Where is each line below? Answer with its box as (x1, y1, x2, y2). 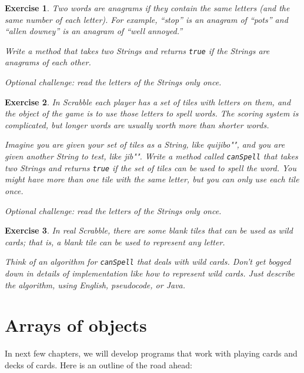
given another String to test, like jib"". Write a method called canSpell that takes (5, 150, 298, 162)
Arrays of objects (5, 313, 147, 337)
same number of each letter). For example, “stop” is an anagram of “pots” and (5, 13, 288, 25)
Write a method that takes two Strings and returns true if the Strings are (5, 44, 270, 56)
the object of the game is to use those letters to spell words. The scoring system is (5, 107, 299, 119)
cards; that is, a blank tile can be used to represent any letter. (5, 235, 225, 248)
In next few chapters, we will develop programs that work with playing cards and (5, 347, 298, 359)
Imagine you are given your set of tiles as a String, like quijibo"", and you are (5, 138, 285, 151)
